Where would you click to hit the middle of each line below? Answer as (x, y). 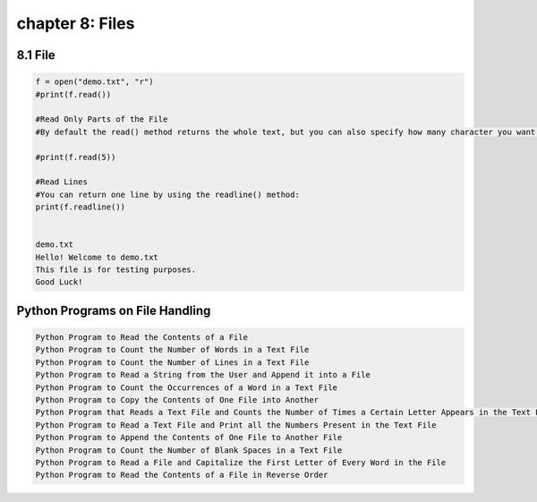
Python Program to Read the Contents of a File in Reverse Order (182, 475)
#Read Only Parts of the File (102, 119)
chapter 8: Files (76, 23)
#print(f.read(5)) (76, 157)
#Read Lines (62, 182)
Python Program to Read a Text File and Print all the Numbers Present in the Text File (236, 425)
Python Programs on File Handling (114, 310)
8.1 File (36, 55)
